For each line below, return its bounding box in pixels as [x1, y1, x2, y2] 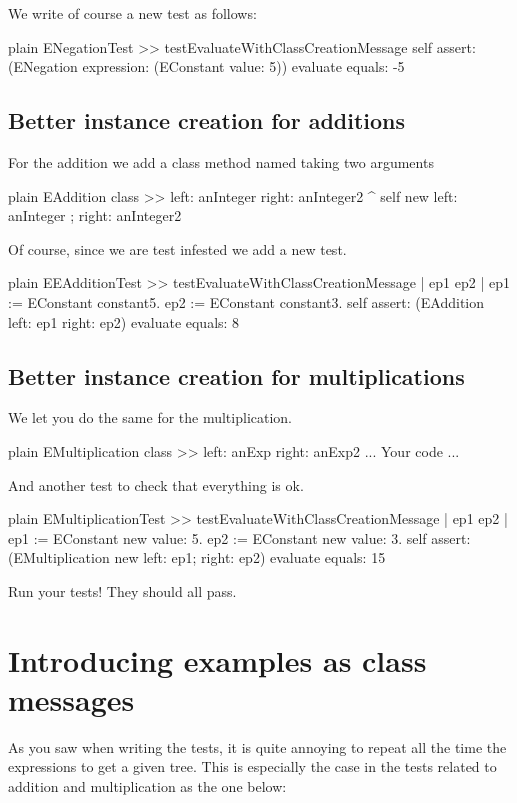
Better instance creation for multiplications [8, 360, 465, 391]
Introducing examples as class [8, 639, 427, 680]
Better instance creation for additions [8, 105, 406, 136]
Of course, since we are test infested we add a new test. [8, 238, 347, 259]
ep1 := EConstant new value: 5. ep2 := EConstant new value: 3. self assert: [8, 527, 471, 548]
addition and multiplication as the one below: [8, 776, 287, 796]
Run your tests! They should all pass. [8, 580, 237, 601]
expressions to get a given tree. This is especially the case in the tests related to [8, 756, 497, 777]
